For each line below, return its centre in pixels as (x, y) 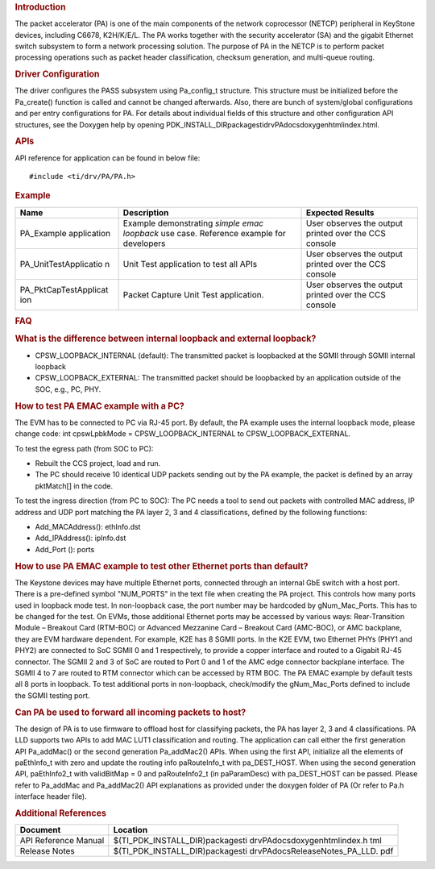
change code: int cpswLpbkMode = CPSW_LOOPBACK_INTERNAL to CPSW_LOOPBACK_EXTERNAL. (183, 434)
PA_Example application (65, 233)
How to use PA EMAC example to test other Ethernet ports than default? (162, 566)
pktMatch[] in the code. (74, 486)
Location (130, 830)
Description (146, 212)
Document (40, 830)
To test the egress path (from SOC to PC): (84, 448)
